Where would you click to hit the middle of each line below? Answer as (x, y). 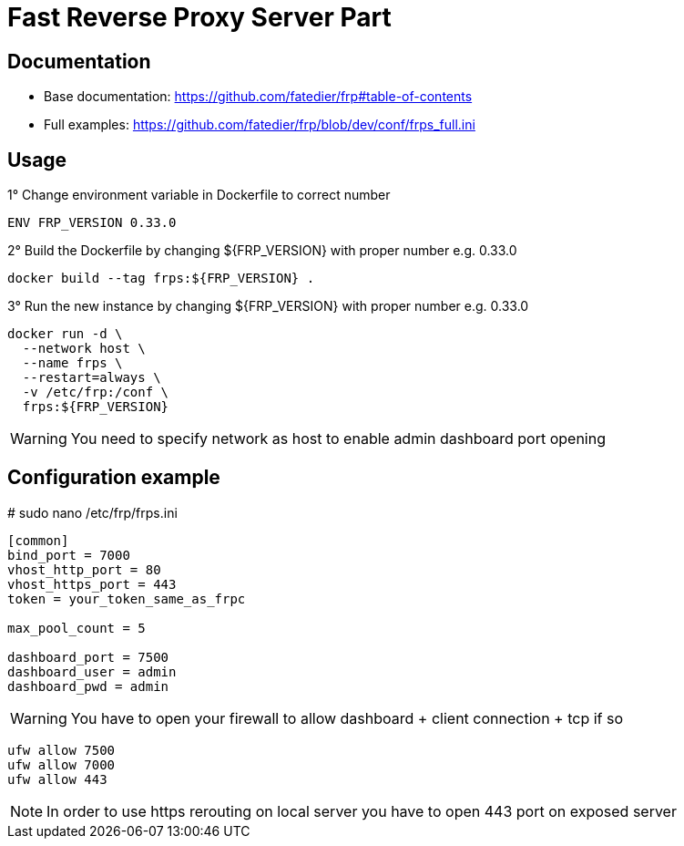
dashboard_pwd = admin (88, 686)
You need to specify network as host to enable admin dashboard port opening (338, 439)
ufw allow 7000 (61, 764)
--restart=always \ (92, 378)
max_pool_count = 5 (77, 628)
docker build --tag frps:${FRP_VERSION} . (161, 279)
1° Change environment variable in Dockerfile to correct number (199, 195)
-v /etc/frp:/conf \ (96, 392)
